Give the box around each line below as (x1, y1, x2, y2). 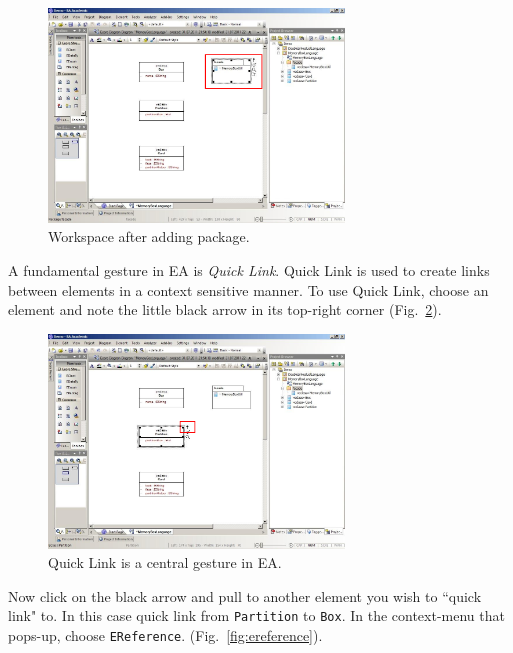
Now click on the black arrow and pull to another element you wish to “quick (8, 585, 482, 606)
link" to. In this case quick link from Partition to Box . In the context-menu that (8, 605, 505, 626)
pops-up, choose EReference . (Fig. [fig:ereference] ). (8, 624, 323, 645)
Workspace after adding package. (48, 226, 250, 247)
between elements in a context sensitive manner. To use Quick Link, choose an (8, 279, 489, 300)
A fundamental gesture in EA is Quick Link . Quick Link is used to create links (8, 259, 490, 280)
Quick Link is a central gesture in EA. (48, 552, 282, 573)
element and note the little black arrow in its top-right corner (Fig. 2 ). (8, 299, 442, 320)
